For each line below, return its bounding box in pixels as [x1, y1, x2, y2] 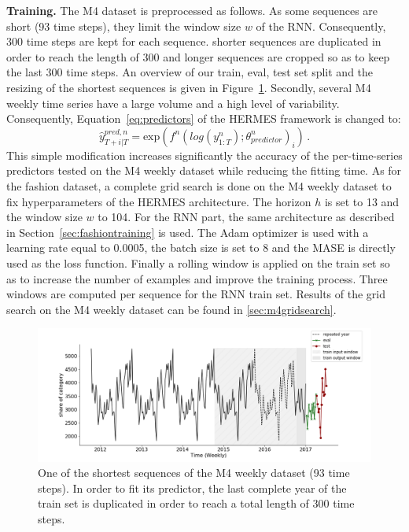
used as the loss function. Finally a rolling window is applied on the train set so [6, 254, 390, 271]
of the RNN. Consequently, [256, 17, 386, 34]
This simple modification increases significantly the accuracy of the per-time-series [6, 146, 403, 163]
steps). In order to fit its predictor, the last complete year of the [38, 479, 347, 496]
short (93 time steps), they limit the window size [6, 17, 241, 34]
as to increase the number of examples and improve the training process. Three [6, 270, 388, 286]
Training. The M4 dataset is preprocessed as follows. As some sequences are [6, 2, 378, 18]
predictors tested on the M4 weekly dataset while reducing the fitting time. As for [6, 162, 402, 179]
